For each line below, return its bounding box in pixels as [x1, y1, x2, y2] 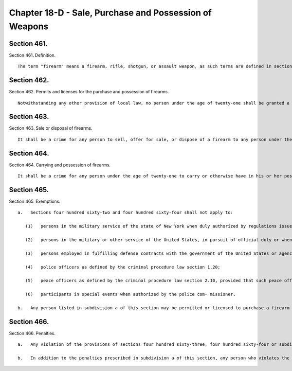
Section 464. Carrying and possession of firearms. [9, 162, 110, 168]
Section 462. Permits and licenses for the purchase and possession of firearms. [9, 89, 169, 95]
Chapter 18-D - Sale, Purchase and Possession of [9, 7, 212, 18]
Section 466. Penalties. [9, 330, 55, 336]
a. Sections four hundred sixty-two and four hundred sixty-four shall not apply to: [18, 210, 234, 215]
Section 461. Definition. [9, 52, 56, 58]
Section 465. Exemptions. [9, 198, 61, 204]
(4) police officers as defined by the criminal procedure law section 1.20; [25, 264, 220, 270]
